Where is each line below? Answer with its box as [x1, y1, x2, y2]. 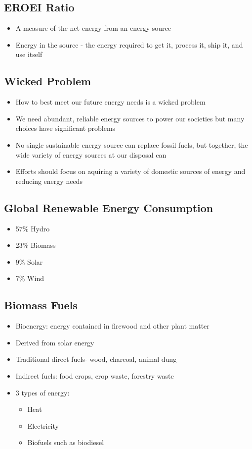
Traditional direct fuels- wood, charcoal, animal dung [15, 354, 177, 364]
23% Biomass [15, 240, 56, 250]
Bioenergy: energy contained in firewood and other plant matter [15, 321, 210, 331]
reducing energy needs [15, 175, 83, 186]
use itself [15, 49, 42, 59]
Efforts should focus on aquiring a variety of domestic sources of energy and [15, 166, 246, 176]
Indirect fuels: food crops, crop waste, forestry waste [15, 370, 174, 381]
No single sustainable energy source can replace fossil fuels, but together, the [15, 139, 248, 150]
